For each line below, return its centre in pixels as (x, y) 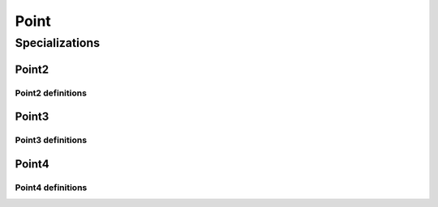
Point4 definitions (51, 188)
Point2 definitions (51, 93)
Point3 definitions (51, 140)
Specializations (58, 43)
